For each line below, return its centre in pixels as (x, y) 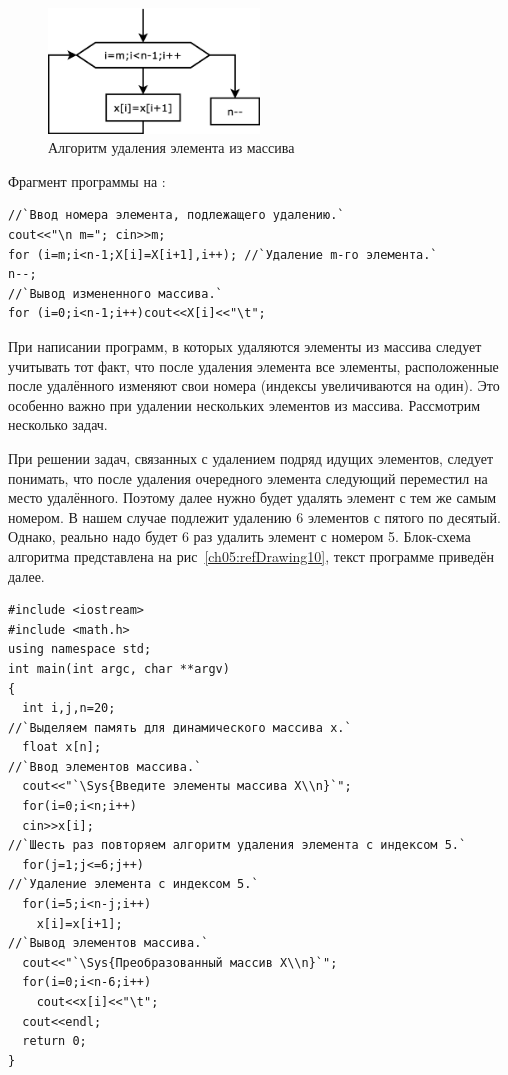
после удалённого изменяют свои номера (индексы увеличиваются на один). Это (254, 385)
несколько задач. (58, 424)
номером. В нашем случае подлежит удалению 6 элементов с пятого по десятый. (254, 516)
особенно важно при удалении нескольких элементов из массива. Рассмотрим (244, 404)
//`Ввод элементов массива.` (105, 766)
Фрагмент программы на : (87, 180)
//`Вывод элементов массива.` (108, 943)
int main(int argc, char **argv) (119, 668)
